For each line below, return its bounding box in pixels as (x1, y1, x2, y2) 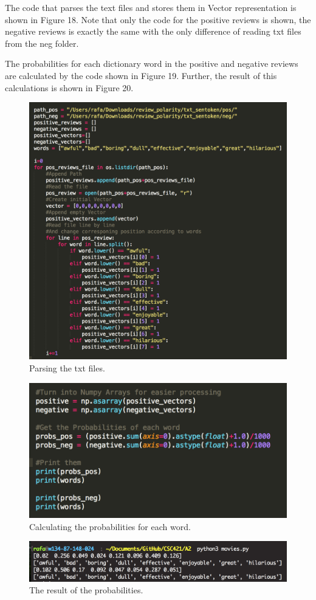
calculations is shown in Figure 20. (5, 81, 134, 94)
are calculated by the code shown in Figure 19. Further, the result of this (5, 69, 277, 81)
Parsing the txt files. (29, 361, 105, 374)
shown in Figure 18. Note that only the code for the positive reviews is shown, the (5, 13, 311, 26)
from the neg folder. (5, 36, 79, 49)
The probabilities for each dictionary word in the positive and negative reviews (5, 57, 298, 70)
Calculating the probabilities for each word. (29, 520, 191, 533)
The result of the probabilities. (29, 584, 143, 596)
